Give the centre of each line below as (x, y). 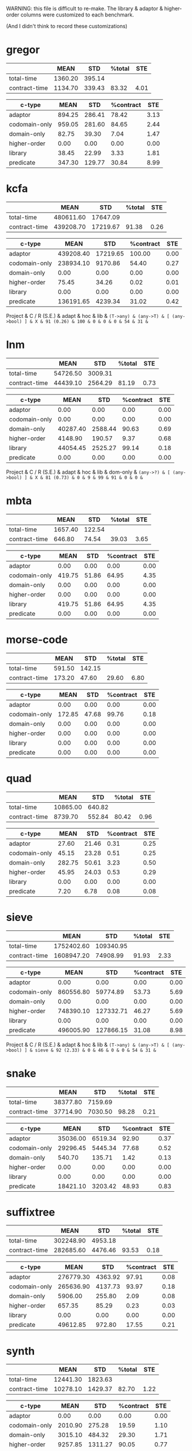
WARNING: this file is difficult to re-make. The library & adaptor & (85, 9)
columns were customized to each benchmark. (77, 15)
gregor (23, 50)
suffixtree (31, 1212)
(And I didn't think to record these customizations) (67, 26)
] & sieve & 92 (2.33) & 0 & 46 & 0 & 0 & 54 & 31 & (90, 1050)
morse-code (37, 639)
